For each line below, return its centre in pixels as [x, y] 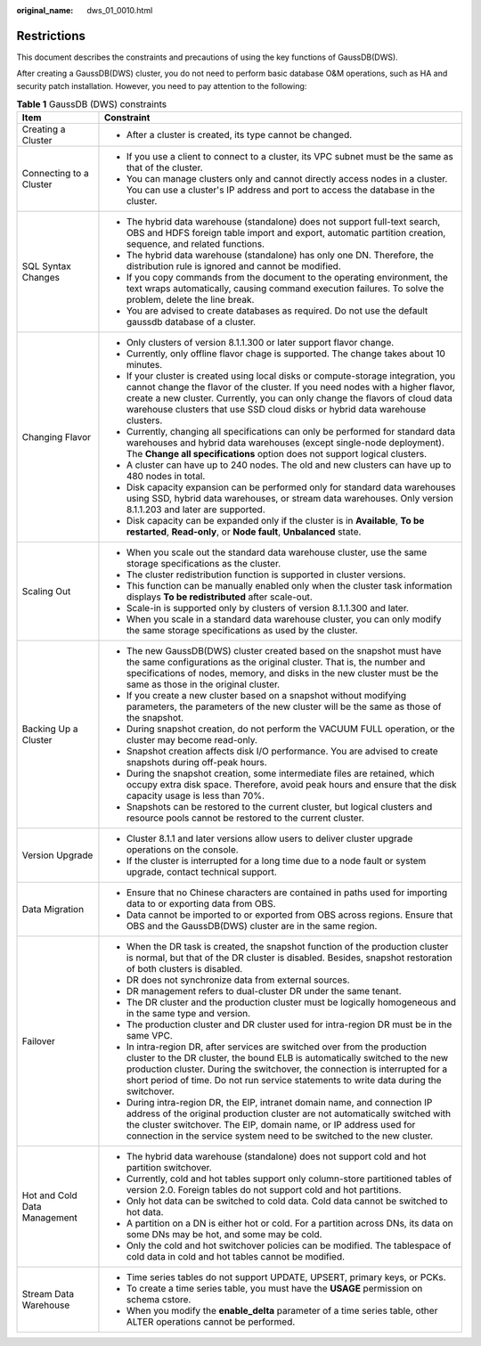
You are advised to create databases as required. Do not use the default [277, 311]
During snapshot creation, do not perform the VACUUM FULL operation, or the [290, 729]
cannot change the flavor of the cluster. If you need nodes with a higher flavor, [291, 387]
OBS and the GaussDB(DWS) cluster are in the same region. [252, 926]
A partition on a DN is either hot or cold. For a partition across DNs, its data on [289, 1223]
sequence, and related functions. [196, 244]
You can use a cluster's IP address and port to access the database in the [281, 190]
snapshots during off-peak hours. [196, 763]
